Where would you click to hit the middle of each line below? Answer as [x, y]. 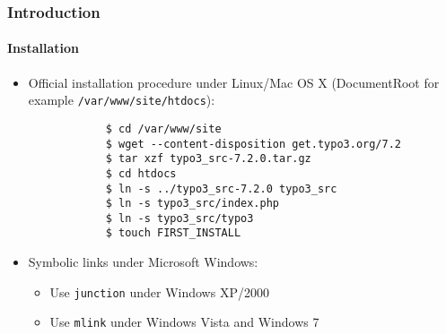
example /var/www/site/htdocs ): [122, 100]
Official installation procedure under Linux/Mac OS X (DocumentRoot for [234, 82]
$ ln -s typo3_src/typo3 [179, 218]
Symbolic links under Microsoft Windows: [143, 262]
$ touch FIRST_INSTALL [173, 233]
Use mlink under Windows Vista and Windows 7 [184, 322]
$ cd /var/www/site [163, 128]
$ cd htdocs [141, 173]
